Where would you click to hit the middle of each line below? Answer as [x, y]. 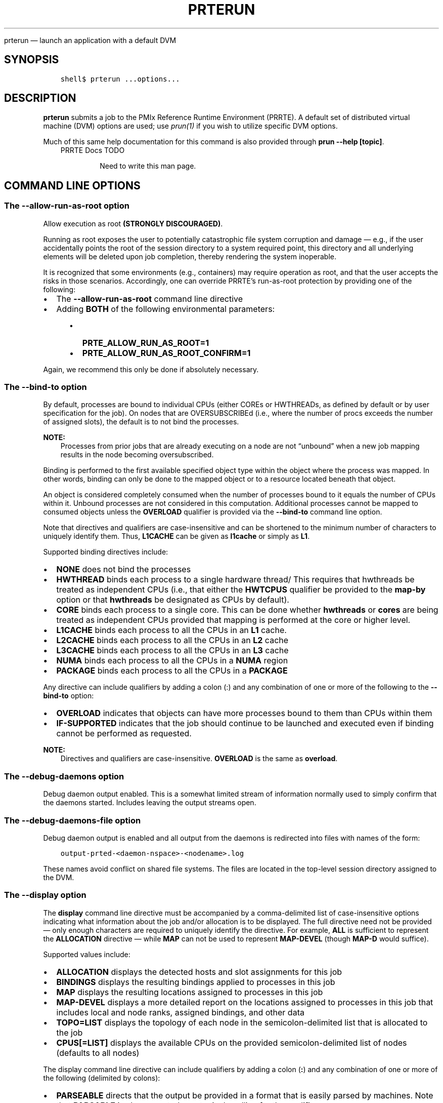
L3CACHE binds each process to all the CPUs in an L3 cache [172, 651]
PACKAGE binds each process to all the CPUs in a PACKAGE [172, 671]
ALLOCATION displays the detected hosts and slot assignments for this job [199, 972]
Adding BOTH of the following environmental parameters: [166, 309]
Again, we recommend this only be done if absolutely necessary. [151, 369]
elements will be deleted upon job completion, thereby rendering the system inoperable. [190, 256]
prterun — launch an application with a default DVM [90, 40]
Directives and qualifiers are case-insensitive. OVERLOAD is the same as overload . [199, 759]
